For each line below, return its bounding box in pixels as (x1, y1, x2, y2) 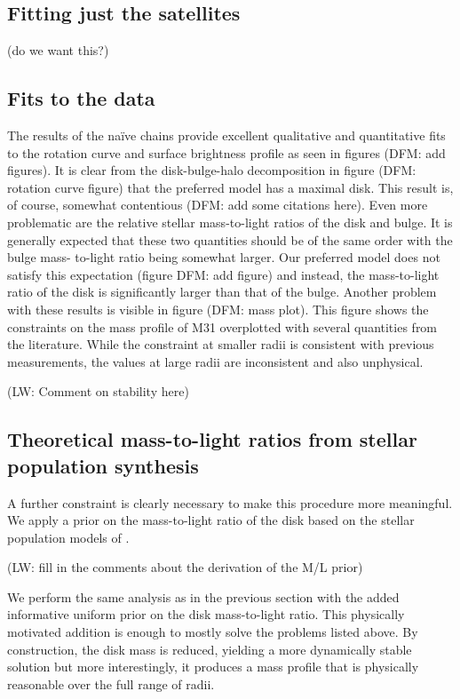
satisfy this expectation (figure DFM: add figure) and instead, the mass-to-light (7, 265, 440, 283)
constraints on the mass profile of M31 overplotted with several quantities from (7, 317, 438, 336)
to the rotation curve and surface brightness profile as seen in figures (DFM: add (7, 143, 446, 162)
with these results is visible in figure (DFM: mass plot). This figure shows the (7, 299, 429, 318)
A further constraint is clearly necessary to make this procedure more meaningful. (7, 493, 453, 512)
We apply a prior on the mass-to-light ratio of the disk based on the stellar (7, 511, 415, 529)
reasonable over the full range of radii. (7, 674, 215, 693)
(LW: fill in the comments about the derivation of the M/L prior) (7, 558, 363, 576)
